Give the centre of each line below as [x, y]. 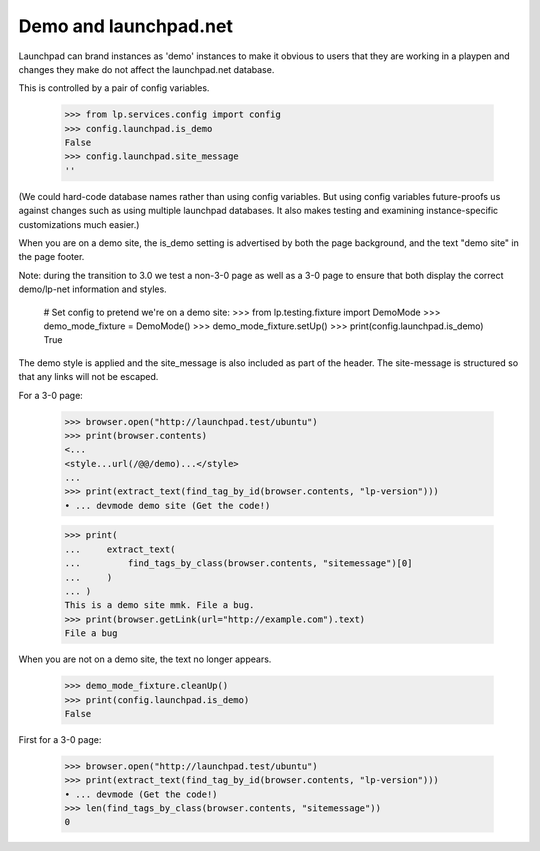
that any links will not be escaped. [88, 377]
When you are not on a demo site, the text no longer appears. [145, 659]
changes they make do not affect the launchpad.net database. [146, 69]
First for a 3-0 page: [60, 739]
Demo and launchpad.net [126, 26]
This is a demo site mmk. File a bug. [159, 605]
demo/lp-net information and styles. [92, 289]
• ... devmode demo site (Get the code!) [167, 505]
